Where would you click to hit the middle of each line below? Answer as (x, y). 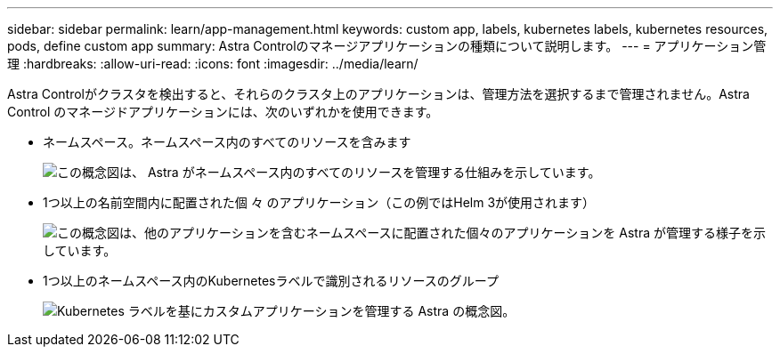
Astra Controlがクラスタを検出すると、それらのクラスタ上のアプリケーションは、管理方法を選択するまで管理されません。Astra (378, 94)
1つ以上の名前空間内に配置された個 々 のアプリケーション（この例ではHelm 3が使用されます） (319, 202)
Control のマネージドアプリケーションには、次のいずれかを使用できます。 (223, 112)
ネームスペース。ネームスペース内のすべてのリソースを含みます (227, 142)
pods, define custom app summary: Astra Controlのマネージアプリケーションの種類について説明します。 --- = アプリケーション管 (387, 46)
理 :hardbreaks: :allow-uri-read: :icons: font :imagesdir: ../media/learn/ (213, 64)
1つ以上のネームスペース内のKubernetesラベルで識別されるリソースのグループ (271, 281)
